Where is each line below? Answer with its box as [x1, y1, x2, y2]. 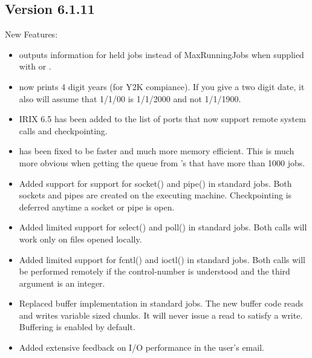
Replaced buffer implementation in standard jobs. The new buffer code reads [19, 297, 304, 310]
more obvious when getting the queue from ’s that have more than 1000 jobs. [19, 156, 305, 169]
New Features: [5, 28, 58, 41]
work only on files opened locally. [19, 232, 142, 245]
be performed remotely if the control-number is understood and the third [19, 265, 290, 278]
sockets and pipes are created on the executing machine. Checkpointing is [19, 189, 292, 201]
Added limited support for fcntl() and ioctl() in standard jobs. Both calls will [19, 253, 305, 265]
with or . [19, 60, 51, 73]
